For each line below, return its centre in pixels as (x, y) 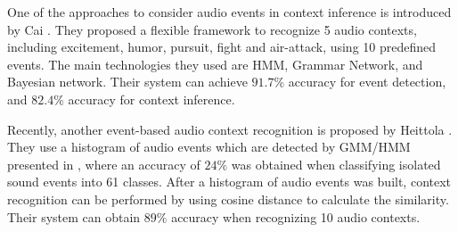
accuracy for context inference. (151, 99)
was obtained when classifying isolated (336, 164)
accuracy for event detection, (367, 82)
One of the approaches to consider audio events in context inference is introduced (229, 12)
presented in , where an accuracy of (104, 164)
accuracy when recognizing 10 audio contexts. (296, 216)
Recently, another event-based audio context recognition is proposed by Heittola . (230, 129)
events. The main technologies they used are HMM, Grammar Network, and (215, 64)
